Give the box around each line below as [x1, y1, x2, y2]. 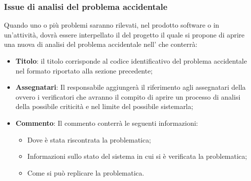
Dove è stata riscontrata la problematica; [27, 134, 151, 145]
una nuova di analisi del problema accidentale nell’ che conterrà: [4, 39, 198, 49]
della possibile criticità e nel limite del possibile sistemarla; [15, 101, 193, 111]
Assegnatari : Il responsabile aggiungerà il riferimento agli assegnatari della [15, 82, 246, 92]
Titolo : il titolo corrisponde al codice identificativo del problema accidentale [15, 56, 247, 66]
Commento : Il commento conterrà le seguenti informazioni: [15, 117, 198, 128]
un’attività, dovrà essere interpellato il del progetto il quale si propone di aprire [4, 29, 245, 39]
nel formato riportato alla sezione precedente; [15, 65, 153, 75]
